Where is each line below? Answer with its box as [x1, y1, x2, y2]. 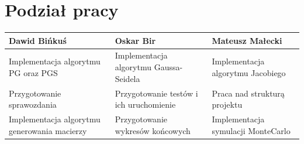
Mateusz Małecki [212, 34, 282, 46]
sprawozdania [9, 98, 57, 111]
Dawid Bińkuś [9, 34, 67, 46]
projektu [212, 98, 243, 111]
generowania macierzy [9, 124, 87, 136]
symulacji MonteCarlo [212, 124, 291, 136]
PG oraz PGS [9, 66, 58, 78]
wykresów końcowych [115, 124, 191, 136]
